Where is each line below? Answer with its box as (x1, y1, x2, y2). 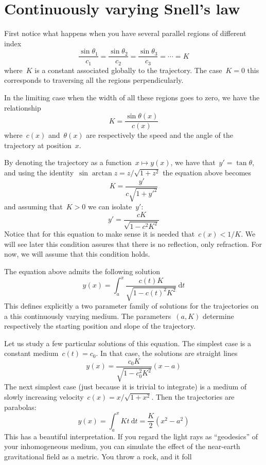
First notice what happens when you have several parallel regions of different (4, 28, 246, 39)
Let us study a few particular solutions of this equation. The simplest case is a (4, 337, 252, 348)
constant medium (4, 348, 59, 359)
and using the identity (4, 167, 74, 178)
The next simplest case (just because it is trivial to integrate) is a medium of (4, 381, 247, 392)
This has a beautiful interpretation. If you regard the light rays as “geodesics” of (4, 431, 258, 441)
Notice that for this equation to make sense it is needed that (4, 228, 195, 239)
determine (202, 310, 234, 321)
